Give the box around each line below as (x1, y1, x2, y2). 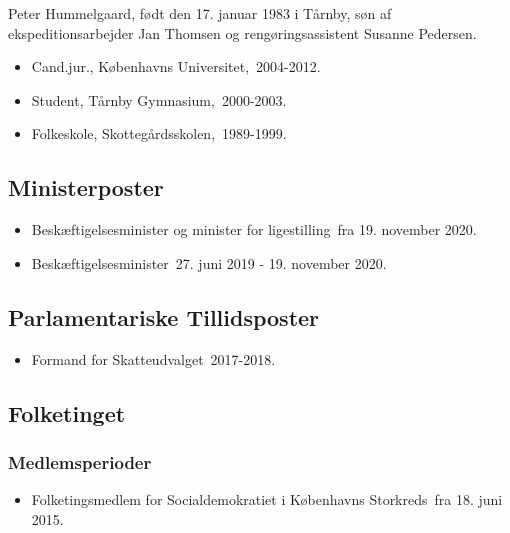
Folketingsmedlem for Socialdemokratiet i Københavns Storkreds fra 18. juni (31, 489, 503, 510)
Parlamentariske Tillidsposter (8, 301, 320, 332)
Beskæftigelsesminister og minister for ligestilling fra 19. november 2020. (31, 219, 477, 240)
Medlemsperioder (8, 449, 152, 474)
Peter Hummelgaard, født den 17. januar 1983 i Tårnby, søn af (8, 3, 392, 23)
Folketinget (8, 397, 126, 428)
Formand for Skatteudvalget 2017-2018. (31, 348, 276, 369)
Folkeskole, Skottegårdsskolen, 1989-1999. (31, 123, 287, 144)
